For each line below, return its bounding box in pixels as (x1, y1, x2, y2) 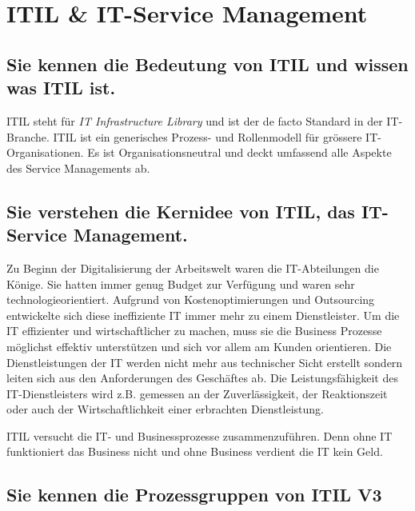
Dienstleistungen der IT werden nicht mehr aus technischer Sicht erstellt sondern (6, 353, 403, 370)
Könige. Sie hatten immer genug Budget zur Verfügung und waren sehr (6, 275, 355, 292)
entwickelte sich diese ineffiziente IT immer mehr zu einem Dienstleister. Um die (6, 306, 400, 323)
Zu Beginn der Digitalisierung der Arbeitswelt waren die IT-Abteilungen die (6, 259, 379, 276)
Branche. (6, 128, 50, 145)
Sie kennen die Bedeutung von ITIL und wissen (6, 51, 409, 76)
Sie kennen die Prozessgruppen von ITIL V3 (6, 482, 382, 507)
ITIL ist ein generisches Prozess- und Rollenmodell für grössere (53, 128, 362, 145)
